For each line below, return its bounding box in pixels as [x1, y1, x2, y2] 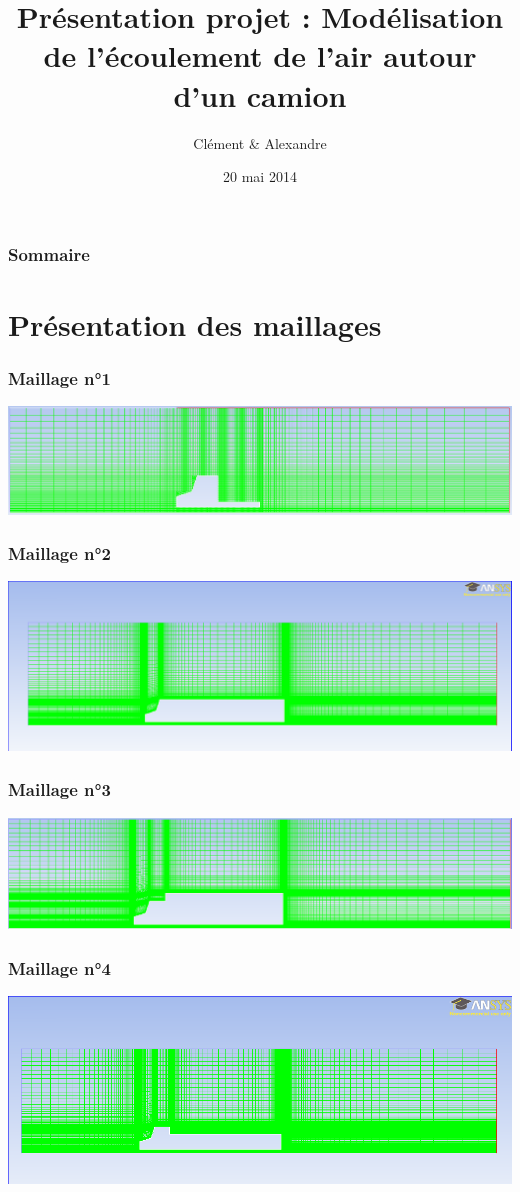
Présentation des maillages [8, 303, 382, 344]
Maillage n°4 [8, 955, 112, 980]
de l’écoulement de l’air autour [43, 35, 477, 76]
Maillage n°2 [8, 541, 112, 566]
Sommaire [8, 241, 90, 266]
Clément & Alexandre [193, 132, 327, 153]
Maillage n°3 [8, 777, 112, 802]
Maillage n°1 [8, 365, 112, 390]
